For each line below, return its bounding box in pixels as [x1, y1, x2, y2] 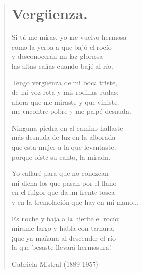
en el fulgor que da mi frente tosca [11, 187, 115, 197]
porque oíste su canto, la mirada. [11, 151, 111, 162]
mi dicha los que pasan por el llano [11, 177, 117, 188]
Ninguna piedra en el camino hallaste [11, 122, 123, 133]
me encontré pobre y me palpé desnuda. [11, 106, 131, 116]
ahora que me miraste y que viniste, [11, 96, 119, 107]
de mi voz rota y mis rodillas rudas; [11, 87, 118, 97]
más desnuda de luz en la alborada [11, 132, 116, 142]
